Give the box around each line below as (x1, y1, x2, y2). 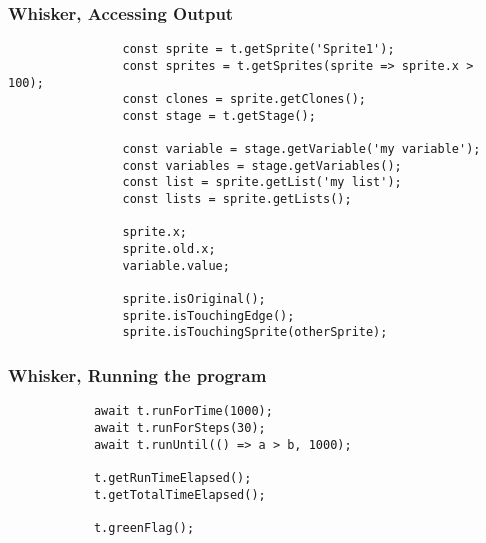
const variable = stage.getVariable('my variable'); (122, 142, 481, 157)
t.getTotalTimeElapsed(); (93, 487, 266, 502)
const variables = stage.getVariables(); (122, 158, 402, 173)
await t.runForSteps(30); (93, 420, 266, 435)
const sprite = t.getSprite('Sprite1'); (122, 42, 395, 57)
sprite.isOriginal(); (122, 292, 266, 307)
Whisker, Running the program (8, 362, 267, 387)
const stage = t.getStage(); (122, 108, 316, 123)
